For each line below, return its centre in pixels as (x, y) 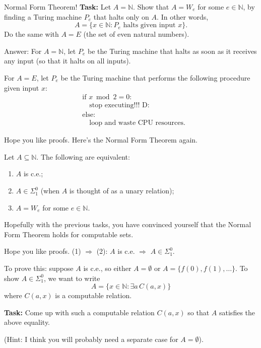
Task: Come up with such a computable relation (79, 312)
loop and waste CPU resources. (137, 123)
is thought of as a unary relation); (122, 191)
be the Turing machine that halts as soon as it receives (172, 51)
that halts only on (121, 16)
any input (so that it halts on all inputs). (68, 61)
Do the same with (31, 34)
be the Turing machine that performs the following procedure (155, 77)
